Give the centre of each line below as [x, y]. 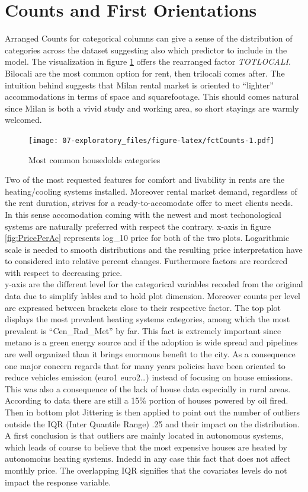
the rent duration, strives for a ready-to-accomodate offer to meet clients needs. [149, 203]
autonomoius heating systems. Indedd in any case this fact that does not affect [148, 458]
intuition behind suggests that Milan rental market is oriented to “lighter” [139, 85]
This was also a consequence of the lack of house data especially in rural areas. [148, 388]
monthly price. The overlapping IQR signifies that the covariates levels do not [146, 470]
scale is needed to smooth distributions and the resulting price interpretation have [154, 249]
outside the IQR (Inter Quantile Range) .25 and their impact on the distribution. [152, 423]
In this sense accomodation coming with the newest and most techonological [143, 214]
